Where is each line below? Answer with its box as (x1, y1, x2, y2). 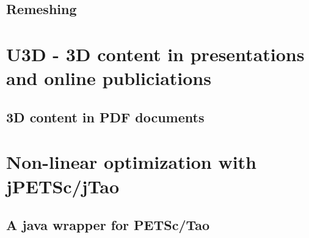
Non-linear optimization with (6, 149, 257, 174)
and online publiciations (6, 65, 211, 91)
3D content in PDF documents (6, 107, 205, 126)
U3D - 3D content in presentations (6, 41, 305, 66)
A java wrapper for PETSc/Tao (6, 215, 210, 234)
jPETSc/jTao (6, 173, 119, 198)
